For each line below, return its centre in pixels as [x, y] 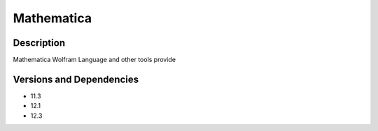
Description [39, 43]
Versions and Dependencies [76, 79]
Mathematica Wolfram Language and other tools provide [94, 60]
